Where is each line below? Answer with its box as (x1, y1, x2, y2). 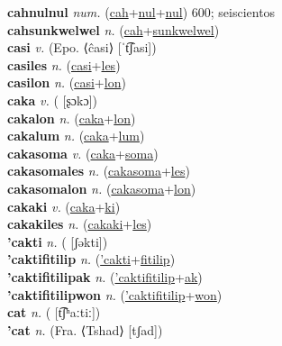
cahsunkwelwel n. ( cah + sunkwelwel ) (7, 20, 220, 39)
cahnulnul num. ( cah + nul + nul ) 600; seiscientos (7, 3, 276, 21)
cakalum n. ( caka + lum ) (7, 126, 145, 145)
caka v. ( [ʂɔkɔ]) (7, 90, 98, 109)
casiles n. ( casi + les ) (7, 55, 121, 74)
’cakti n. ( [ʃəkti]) (7, 232, 108, 250)
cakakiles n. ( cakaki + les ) (7, 214, 152, 233)
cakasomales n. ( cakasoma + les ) (7, 161, 190, 180)
